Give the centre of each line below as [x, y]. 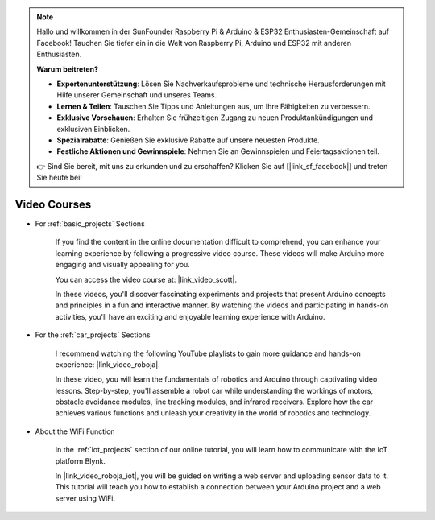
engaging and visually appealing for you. [123, 265]
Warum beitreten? [68, 69]
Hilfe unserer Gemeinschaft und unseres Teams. [137, 95]
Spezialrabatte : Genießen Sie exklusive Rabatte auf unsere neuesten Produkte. [188, 140]
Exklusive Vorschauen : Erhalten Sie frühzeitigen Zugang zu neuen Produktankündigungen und [215, 118]
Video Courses [53, 204]
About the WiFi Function [75, 431]
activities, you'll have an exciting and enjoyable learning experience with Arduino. [190, 316]
